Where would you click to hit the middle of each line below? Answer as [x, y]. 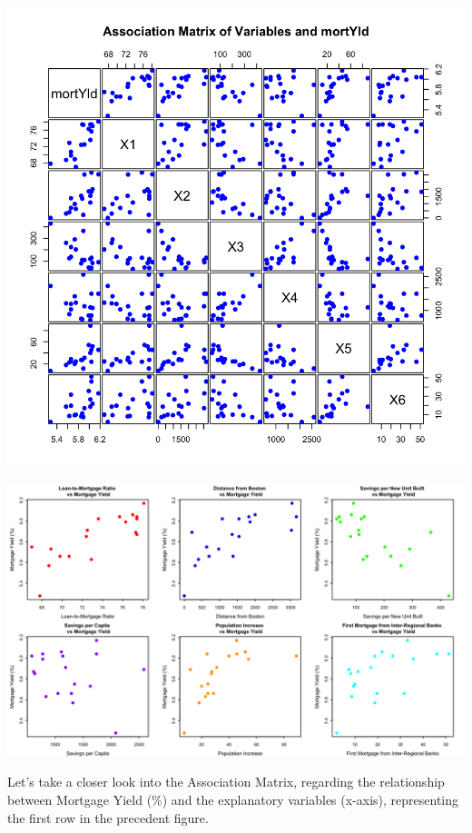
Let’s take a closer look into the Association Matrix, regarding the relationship [226, 782]
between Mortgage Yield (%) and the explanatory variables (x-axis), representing [233, 799]
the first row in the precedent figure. [108, 817]
